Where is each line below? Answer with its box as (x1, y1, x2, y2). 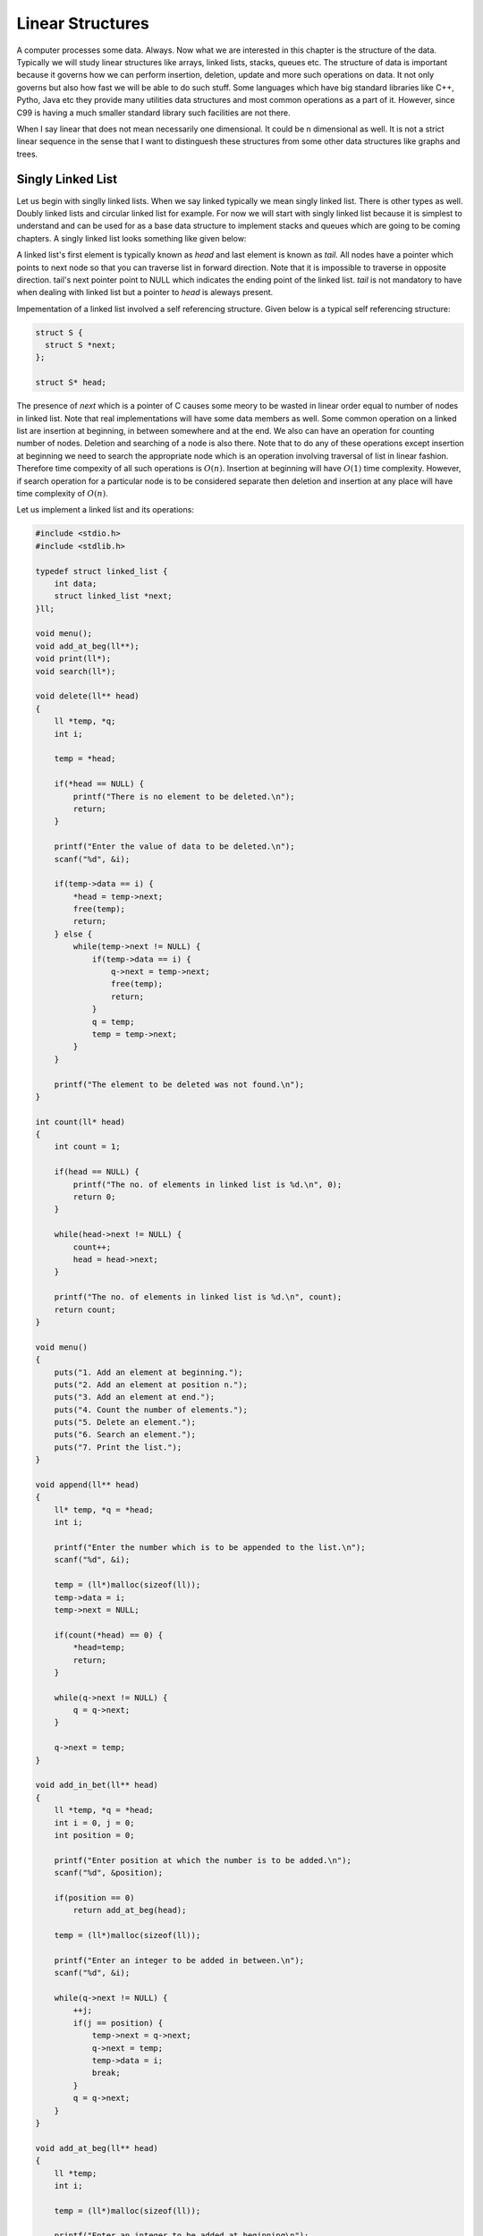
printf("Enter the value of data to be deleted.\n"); (54, 842, 295, 851)
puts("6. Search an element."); (54, 1429, 197, 1440)
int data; (54, 578, 97, 589)
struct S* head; (35, 377, 107, 388)
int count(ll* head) (35, 1116, 125, 1127)
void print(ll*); (35, 654, 112, 664)
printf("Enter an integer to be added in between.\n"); (54, 1955, 305, 1965)
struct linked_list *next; (54, 591, 174, 601)
